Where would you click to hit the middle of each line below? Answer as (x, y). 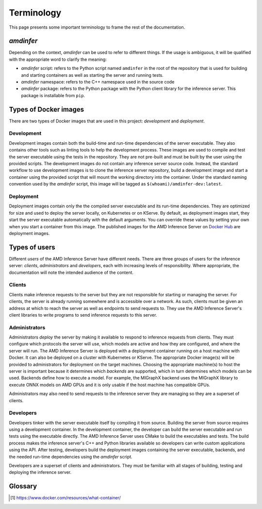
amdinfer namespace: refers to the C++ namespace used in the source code (98, 82)
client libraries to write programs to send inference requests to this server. (83, 315)
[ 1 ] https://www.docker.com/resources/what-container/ (65, 498)
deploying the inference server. (40, 472)
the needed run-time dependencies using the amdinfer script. (71, 457)
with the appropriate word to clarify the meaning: (58, 59)
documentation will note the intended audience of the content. (71, 272)
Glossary (23, 486)
